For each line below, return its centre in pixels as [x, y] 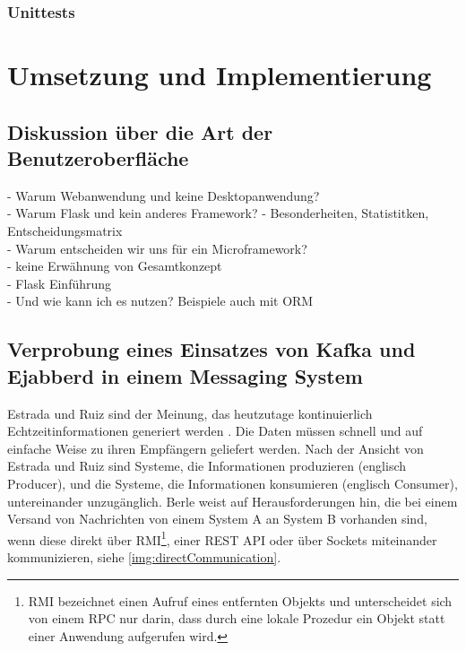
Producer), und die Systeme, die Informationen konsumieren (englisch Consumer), [233, 483]
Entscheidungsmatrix [65, 230]
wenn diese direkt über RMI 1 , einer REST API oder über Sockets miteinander [222, 538]
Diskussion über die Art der [140, 131]
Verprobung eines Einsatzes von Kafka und [211, 349]
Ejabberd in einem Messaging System [185, 375]
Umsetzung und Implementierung [220, 75]
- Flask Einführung [60, 283]
